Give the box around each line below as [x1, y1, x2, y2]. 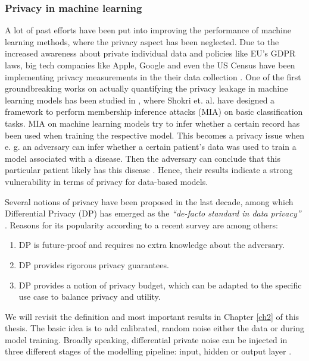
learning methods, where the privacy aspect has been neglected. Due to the [5, 35, 279, 48]
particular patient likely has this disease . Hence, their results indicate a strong [5, 164, 293, 176]
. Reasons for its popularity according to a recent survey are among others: [5, 218, 278, 231]
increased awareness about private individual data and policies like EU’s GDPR [5, 47, 296, 59]
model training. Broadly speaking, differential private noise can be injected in [5, 333, 288, 346]
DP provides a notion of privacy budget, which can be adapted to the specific [18, 278, 302, 291]
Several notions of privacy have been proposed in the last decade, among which [5, 195, 294, 208]
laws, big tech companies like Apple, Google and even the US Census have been [5, 59, 295, 71]
